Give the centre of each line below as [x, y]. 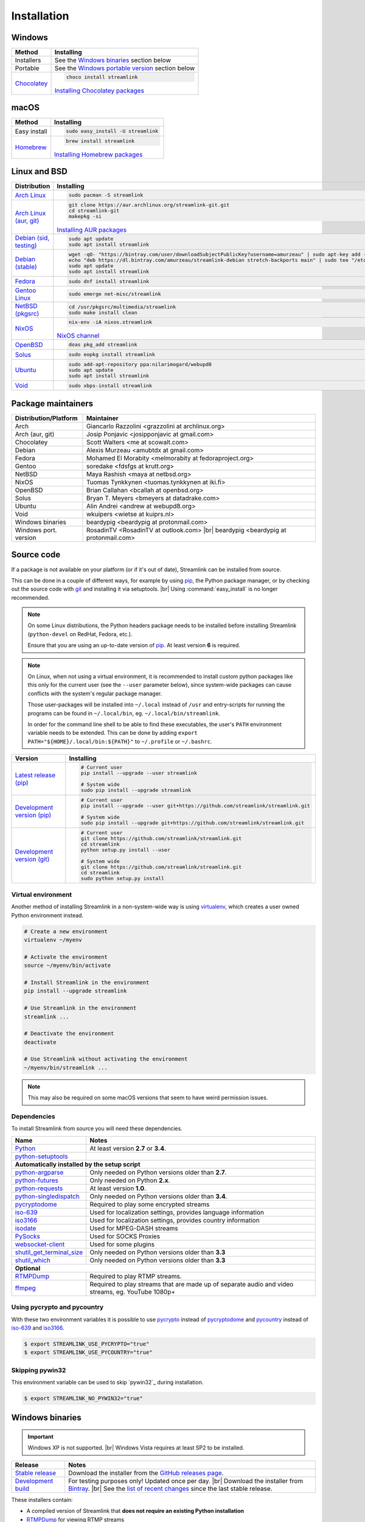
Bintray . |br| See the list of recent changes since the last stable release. [170, 1489]
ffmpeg [25, 1288]
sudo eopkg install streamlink [112, 355]
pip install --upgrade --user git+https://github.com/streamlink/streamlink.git [195, 806]
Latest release [35, 775]
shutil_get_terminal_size [49, 1252]
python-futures [37, 1180]
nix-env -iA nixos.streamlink [110, 322]
